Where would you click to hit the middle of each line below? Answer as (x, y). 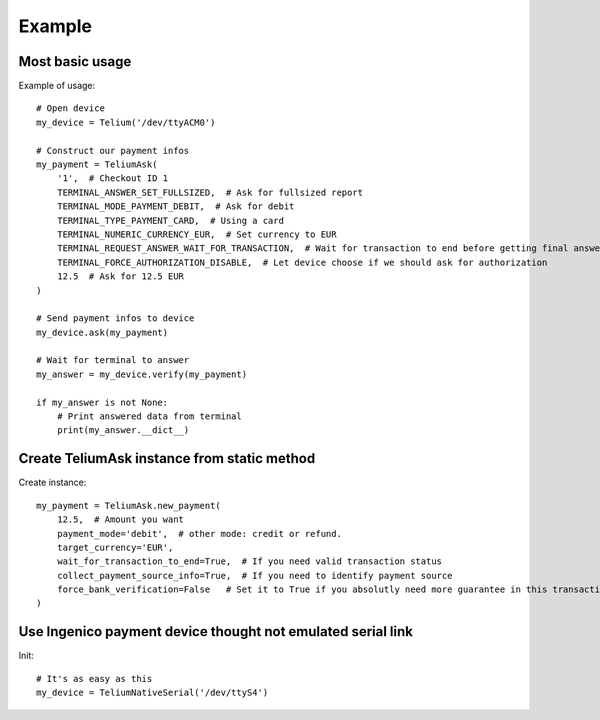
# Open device (70, 108)
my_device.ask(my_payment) (102, 332)
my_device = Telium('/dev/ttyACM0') (126, 122)
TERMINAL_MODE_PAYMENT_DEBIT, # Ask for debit (175, 206)
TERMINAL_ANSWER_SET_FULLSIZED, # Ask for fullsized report (210, 192)
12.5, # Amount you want (120, 519)
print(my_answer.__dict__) (123, 430)
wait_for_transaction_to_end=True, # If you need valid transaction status (249, 561)
